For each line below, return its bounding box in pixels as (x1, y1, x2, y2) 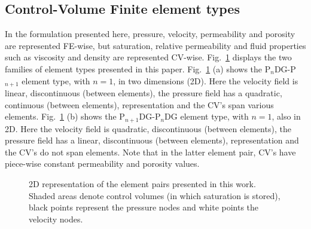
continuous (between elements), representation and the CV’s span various (5, 98, 274, 111)
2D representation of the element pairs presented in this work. (29, 178, 256, 190)
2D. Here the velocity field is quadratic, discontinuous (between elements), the (5, 122, 291, 135)
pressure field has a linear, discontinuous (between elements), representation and (5, 134, 299, 146)
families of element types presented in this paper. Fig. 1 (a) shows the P (5, 62, 271, 75)
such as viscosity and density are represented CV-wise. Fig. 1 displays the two (5, 51, 292, 63)
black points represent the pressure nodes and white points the (29, 201, 259, 213)
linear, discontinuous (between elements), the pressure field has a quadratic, (5, 87, 282, 99)
